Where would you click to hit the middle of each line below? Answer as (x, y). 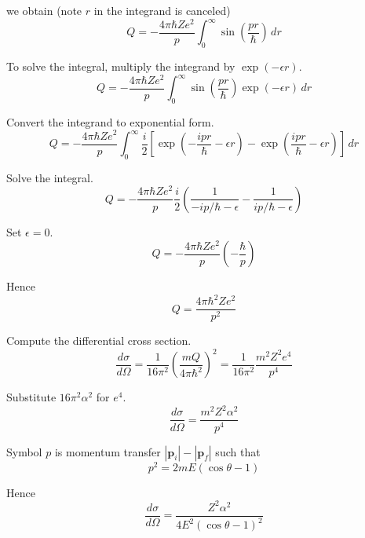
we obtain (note (44, 10)
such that (238, 451)
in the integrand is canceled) (162, 10)
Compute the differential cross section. (99, 340)
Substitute (31, 397)
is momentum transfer (108, 451)
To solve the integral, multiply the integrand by (121, 66)
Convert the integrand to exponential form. (110, 121)
